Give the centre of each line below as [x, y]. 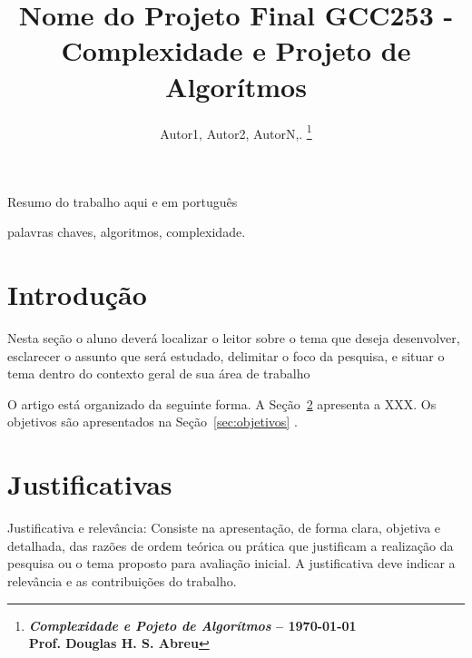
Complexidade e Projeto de [236, 50]
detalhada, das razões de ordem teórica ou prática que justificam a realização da [231, 545]
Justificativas [90, 484]
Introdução [77, 295]
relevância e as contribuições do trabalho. [122, 580]
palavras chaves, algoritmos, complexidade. [127, 232]
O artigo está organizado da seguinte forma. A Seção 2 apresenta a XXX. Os [222, 403]
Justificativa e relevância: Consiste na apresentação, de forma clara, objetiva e [224, 528]
